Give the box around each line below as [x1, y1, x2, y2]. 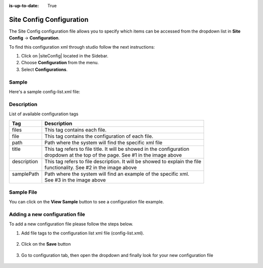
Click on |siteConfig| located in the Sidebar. [21, 53, 109, 59]
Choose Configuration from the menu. [21, 60, 99, 66]
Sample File [9, 189, 38, 196]
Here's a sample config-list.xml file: [9, 89, 80, 94]
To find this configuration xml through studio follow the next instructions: [9, 44, 155, 50]
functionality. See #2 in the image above [44, 164, 137, 171]
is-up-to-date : [9, 3, 39, 8]
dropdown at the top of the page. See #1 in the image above [44, 151, 182, 158]
